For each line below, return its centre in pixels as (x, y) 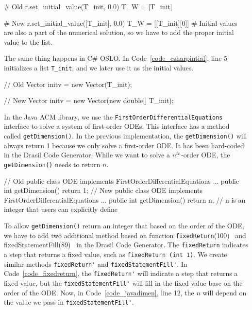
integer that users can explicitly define (61, 209)
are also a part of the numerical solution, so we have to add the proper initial (119, 32)
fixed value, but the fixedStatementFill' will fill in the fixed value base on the (123, 283)
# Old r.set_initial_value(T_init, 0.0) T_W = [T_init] (88, 6)
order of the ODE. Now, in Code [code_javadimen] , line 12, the (99, 292)
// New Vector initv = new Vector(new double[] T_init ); (89, 100)
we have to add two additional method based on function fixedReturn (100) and (125, 235)
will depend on (225, 292)
